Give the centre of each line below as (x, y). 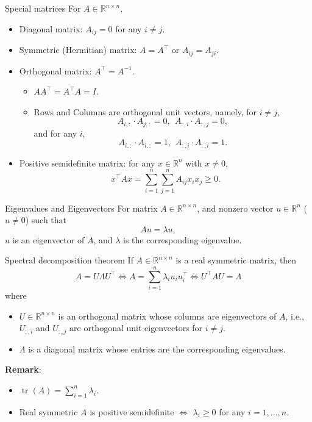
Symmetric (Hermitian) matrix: (78, 50)
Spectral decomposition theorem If (69, 260)
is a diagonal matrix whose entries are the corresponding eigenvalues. (157, 349)
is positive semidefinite (132, 411)
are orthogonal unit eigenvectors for (136, 328)
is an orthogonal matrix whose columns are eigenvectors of (167, 316)
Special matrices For (43, 8)
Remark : (23, 369)
